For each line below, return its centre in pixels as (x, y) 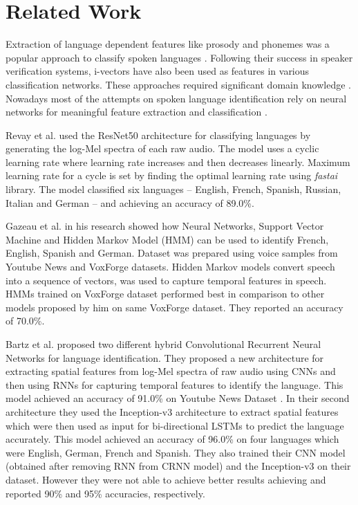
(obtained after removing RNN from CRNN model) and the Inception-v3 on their (178, 466)
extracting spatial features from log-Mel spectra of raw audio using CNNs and (171, 371)
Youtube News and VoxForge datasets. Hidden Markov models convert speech (170, 267)
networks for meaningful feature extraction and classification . (136, 112)
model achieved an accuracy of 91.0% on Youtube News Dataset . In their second (178, 398)
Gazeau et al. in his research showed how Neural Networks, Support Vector (165, 226)
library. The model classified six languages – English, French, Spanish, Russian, (173, 189)
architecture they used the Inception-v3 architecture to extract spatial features (172, 411)
